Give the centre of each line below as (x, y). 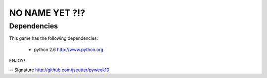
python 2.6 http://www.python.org (69, 50)
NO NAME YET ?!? (47, 13)
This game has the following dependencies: (54, 38)
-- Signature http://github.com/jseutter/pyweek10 (59, 70)
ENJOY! (17, 61)
